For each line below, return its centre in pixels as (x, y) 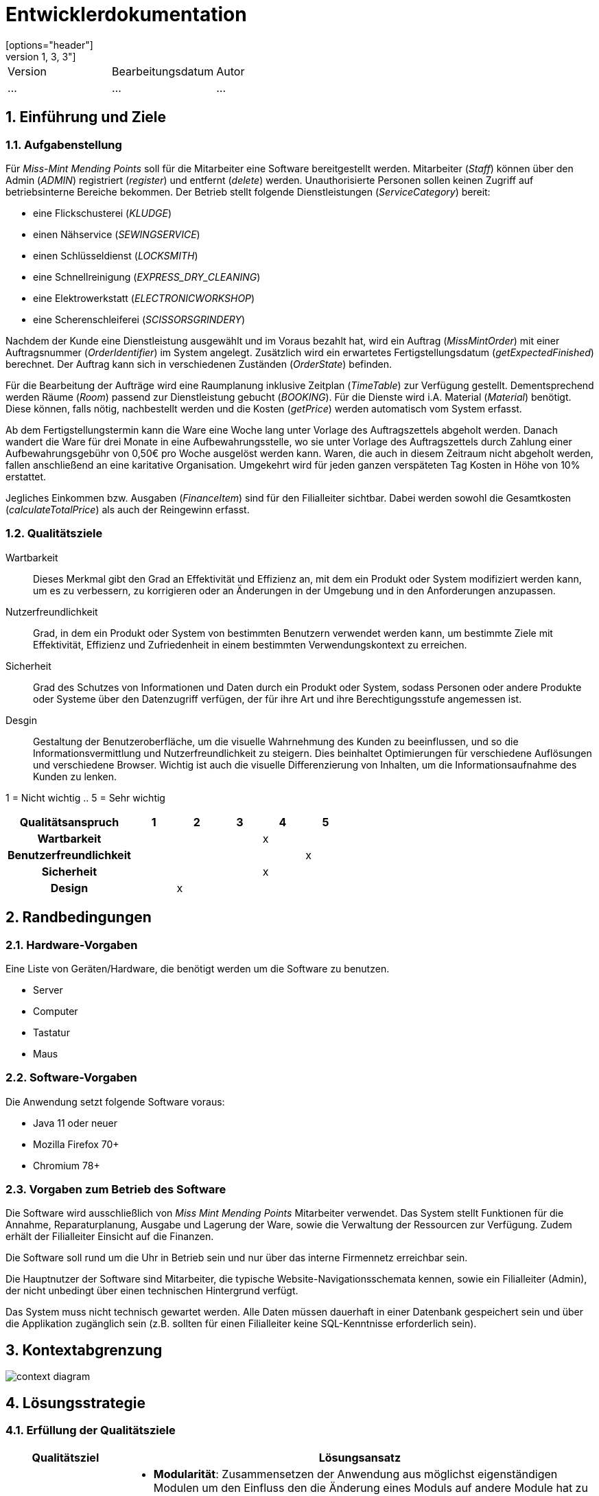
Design (69, 888)
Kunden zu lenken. (75, 776)
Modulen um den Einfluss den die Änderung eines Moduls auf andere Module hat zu (371, 1487)
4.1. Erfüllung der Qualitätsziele (91, 1430)
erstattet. (26, 476)
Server (48, 990)
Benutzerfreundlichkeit (69, 855)
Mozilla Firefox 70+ (76, 1144)
